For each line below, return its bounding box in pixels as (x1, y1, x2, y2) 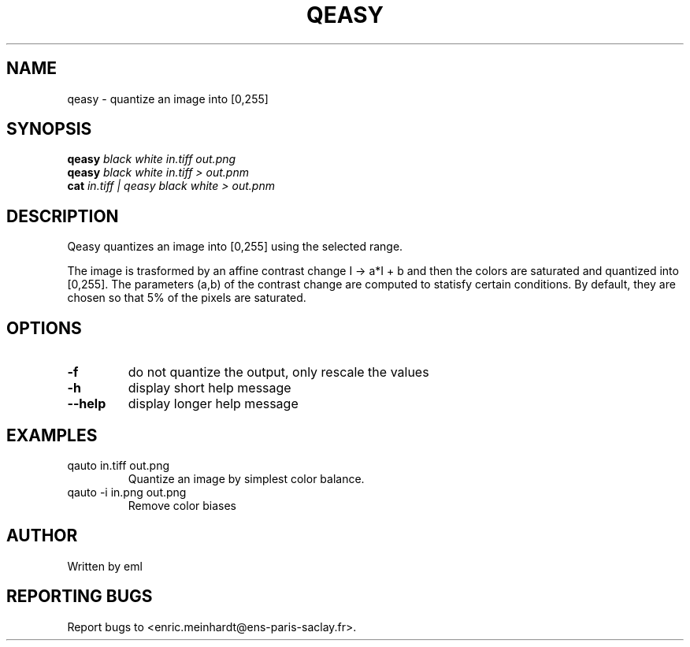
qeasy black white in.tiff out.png (67, 152, 236, 166)
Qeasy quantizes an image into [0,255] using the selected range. (67, 240, 403, 254)
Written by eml (67, 559, 143, 573)
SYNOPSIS (6, 119, 92, 139)
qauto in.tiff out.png (67, 458, 170, 472)
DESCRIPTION (6, 206, 119, 226)
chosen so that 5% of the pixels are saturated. (67, 291, 306, 305)
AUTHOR (6, 526, 78, 546)
